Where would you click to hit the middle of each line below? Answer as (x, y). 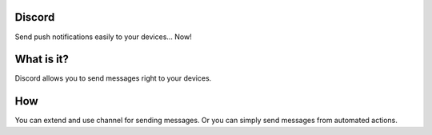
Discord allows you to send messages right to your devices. (113, 78)
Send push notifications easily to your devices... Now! (103, 37)
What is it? (42, 60)
